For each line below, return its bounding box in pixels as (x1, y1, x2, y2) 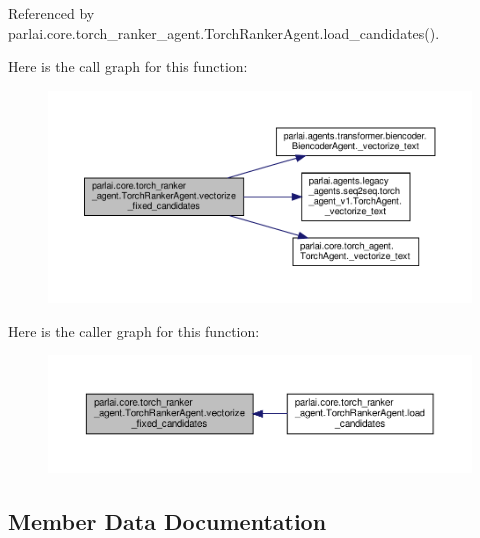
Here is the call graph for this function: (8, 56, 248, 77)
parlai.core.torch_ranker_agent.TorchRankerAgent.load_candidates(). (8, 22, 440, 43)
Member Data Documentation (8, 505, 327, 536)
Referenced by (8, 3, 95, 23)
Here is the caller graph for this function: (8, 320, 260, 341)
